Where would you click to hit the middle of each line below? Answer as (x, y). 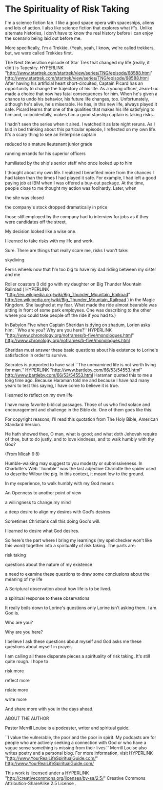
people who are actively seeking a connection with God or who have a (76, 742)
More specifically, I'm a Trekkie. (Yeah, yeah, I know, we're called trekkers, (80, 48)
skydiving (15, 260)
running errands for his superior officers (45, 153)
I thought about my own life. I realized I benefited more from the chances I (80, 172)
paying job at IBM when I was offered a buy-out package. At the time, (75, 183)
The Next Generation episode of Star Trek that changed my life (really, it (77, 62)
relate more (17, 689)
